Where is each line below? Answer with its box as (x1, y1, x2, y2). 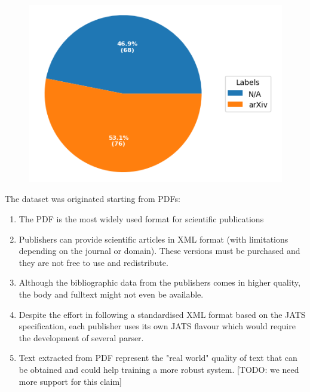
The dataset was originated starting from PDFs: (5, 192, 180, 205)
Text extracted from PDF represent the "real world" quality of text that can (19, 351, 297, 364)
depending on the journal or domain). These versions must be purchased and (19, 244, 300, 257)
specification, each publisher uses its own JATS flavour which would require (19, 320, 296, 332)
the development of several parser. (19, 331, 144, 344)
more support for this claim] (19, 375, 122, 387)
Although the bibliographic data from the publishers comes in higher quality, (19, 276, 300, 289)
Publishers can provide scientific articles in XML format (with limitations (19, 232, 288, 245)
